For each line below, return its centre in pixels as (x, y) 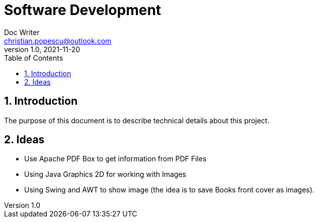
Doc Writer (22, 32)
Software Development (83, 10)
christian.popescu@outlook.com (58, 41)
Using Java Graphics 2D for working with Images (105, 174)
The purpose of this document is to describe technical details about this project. (137, 120)
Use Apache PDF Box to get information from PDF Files (115, 159)
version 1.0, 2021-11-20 (42, 49)
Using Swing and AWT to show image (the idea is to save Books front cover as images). (169, 190)
